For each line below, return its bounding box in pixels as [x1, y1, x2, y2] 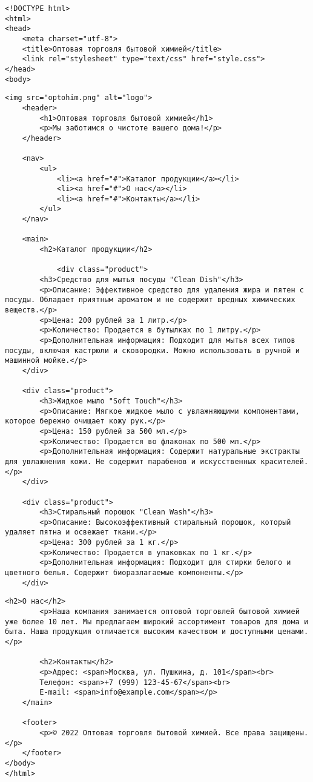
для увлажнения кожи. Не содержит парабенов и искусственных [5, 457, 257, 466]
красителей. [260, 457, 309, 466]
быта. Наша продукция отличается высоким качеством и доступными [5, 627, 274, 636]
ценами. [278, 627, 309, 636]
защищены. [269, 728, 309, 737]
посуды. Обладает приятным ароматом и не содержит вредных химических [5, 295, 295, 305]
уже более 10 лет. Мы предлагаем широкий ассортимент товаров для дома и [5, 617, 309, 626]
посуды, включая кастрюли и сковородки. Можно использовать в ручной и [5, 346, 300, 355]
